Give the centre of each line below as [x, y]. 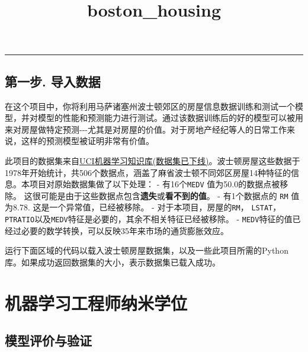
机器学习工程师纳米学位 [96, 303]
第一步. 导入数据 [53, 81]
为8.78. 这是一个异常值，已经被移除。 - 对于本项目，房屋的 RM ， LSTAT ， [143, 207]
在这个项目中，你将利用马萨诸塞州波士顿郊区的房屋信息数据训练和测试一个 [150, 106]
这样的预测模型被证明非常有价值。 [87, 141]
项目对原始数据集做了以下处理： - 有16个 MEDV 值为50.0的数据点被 [155, 184]
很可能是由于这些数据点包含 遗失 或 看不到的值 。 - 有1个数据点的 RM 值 [166, 195]
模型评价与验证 [48, 340]
